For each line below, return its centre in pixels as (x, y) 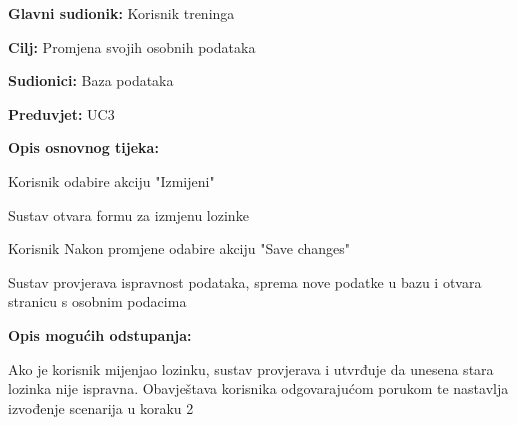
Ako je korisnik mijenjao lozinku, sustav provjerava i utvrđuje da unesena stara (251, 368)
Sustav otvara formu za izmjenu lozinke (128, 214)
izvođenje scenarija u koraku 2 (101, 407)
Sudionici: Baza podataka (91, 80)
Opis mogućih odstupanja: (100, 334)
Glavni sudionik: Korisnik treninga (121, 13)
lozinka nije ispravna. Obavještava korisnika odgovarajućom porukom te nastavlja (258, 388)
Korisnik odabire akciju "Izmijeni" (111, 180)
